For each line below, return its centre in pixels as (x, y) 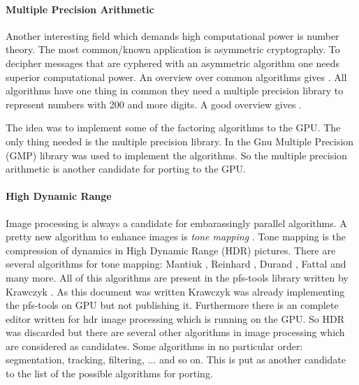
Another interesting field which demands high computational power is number (173, 35)
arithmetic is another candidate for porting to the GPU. (126, 169)
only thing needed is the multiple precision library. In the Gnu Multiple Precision (180, 141)
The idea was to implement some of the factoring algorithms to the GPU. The (173, 128)
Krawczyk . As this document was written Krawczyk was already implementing (175, 291)
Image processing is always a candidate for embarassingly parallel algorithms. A (176, 223)
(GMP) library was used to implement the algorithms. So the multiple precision (176, 155)
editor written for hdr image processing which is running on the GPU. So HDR (175, 318)
